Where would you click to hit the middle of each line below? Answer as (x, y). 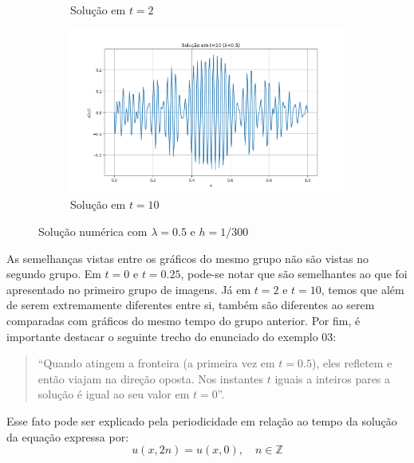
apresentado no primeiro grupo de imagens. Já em (129, 289)
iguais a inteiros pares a (333, 378)
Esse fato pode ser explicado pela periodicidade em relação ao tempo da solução (202, 420)
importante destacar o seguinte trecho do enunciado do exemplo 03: (172, 336)
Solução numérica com (93, 231)
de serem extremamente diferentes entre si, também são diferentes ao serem (191, 305)
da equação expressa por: (68, 436)
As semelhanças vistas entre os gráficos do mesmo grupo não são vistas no (187, 258)
